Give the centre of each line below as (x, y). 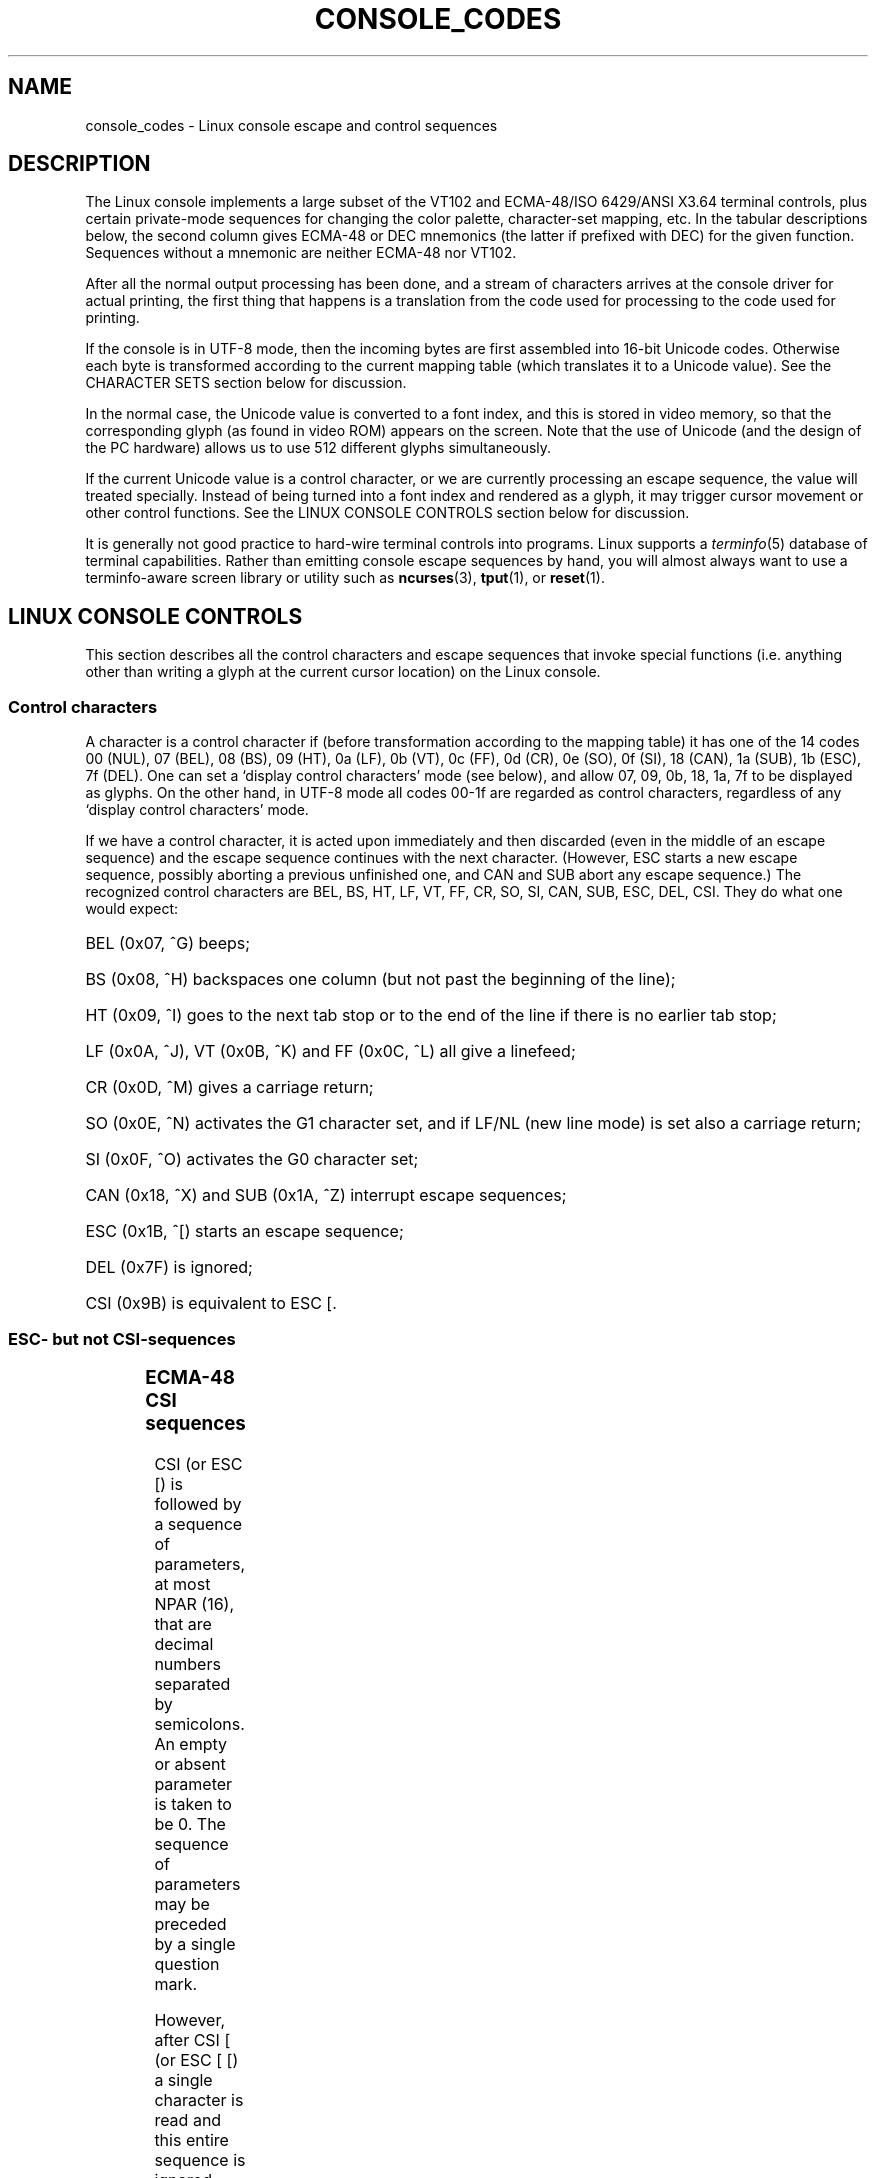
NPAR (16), (194, 1603)
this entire (191, 2139)
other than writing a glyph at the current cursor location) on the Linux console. (343, 672)
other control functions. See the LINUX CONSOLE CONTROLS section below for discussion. (387, 513)
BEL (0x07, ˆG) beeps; (168, 943)
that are (183, 1623)
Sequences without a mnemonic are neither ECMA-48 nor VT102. (301, 253)
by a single (195, 1943)
